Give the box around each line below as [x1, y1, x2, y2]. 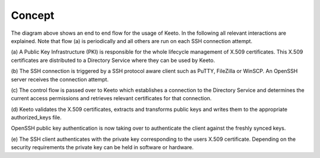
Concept [11, 9, 55, 22]
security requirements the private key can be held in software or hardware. [11, 144, 194, 151]
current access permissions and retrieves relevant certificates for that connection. [11, 95, 212, 102]
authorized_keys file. [11, 114, 62, 121]
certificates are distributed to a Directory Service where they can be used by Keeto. [11, 57, 216, 64]
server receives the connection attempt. [11, 75, 109, 83]
